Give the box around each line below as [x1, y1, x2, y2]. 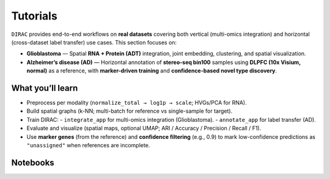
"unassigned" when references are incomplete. [26, 141, 150, 149]
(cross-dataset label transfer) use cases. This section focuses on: [11, 38, 177, 46]
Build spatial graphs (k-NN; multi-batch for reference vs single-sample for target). [26, 107, 233, 115]
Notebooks [11, 157, 54, 167]
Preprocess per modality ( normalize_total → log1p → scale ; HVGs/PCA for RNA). [26, 99, 247, 107]
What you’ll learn [11, 83, 78, 93]
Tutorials [11, 9, 57, 23]
